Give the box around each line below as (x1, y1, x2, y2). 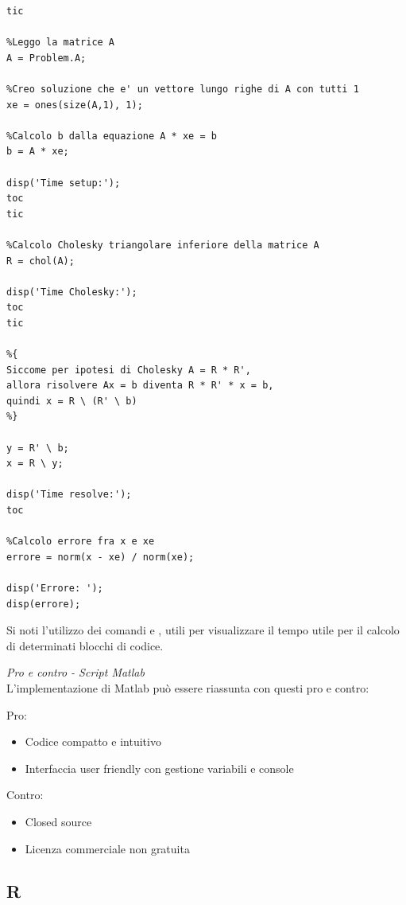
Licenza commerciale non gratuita (25, 840, 190, 856)
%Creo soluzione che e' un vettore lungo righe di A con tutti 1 (6, 83, 359, 95)
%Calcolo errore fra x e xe (6, 536, 155, 548)
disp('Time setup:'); (6, 177, 121, 189)
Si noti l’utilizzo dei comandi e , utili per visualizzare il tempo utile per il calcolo (6, 622, 400, 638)
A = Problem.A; (6, 52, 87, 64)
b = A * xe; (6, 146, 69, 158)
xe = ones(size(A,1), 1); (6, 99, 143, 111)
